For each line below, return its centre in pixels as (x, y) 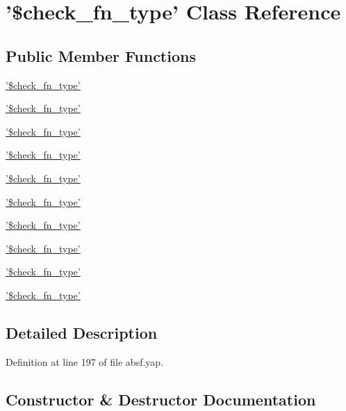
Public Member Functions (101, 55)
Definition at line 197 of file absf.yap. (85, 361)
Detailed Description (82, 332)
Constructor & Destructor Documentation (161, 399)
